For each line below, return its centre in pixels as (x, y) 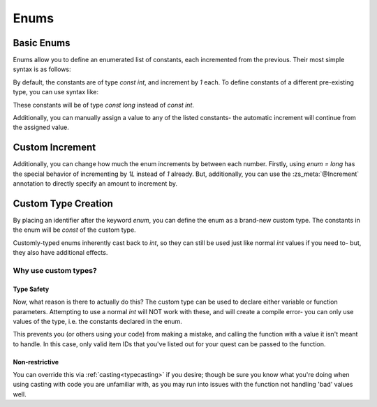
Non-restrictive (36, 362)
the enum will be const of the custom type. (74, 230)
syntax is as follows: (42, 69)
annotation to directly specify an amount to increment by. (95, 184)
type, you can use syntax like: (56, 92)
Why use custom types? (55, 270)
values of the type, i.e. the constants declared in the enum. (98, 321)
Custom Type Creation (63, 203)
